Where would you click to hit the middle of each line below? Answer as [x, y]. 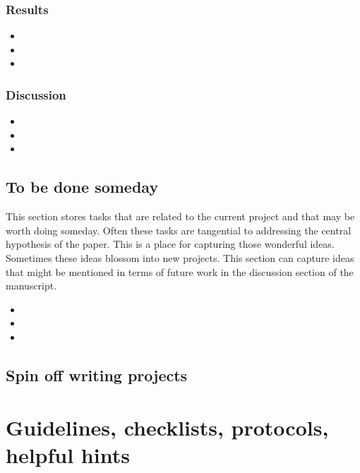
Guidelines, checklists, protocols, [167, 427]
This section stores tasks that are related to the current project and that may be [180, 216]
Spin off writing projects [97, 375]
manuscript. [31, 286]
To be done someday [82, 187]
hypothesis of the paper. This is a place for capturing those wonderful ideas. [170, 244]
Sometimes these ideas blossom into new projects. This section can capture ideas [180, 257]
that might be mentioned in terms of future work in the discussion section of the [180, 271]
